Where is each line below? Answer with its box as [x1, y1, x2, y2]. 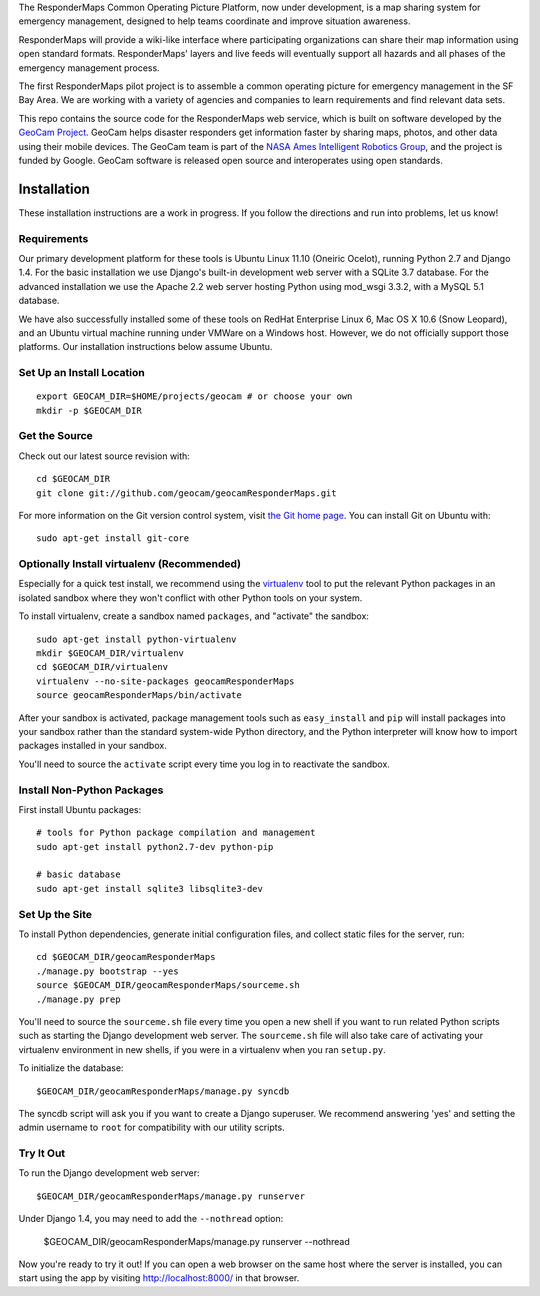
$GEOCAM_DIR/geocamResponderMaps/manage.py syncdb [36, 1085, 290, 1097]
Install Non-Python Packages [18, 783, 164, 797]
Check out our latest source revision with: [18, 450, 190, 462]
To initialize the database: [18, 1062, 124, 1074]
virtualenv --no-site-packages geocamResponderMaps [36, 675, 295, 687]
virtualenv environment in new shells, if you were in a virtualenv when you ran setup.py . [18, 1043, 387, 1055]
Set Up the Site [18, 907, 93, 921]
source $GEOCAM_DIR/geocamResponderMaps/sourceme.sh [36, 980, 300, 991]
